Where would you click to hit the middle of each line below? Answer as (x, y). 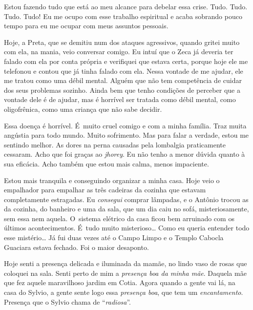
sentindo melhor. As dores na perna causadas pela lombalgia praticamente (115, 144)
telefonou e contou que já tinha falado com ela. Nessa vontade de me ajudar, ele (124, 71)
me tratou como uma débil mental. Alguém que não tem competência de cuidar (123, 80)
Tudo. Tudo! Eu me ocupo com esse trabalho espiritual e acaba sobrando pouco (123, 16)
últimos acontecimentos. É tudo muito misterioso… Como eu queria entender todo (127, 228)
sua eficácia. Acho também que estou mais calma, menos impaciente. (106, 163)
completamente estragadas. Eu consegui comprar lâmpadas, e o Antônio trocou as (126, 199)
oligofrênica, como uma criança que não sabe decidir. (83, 109)
